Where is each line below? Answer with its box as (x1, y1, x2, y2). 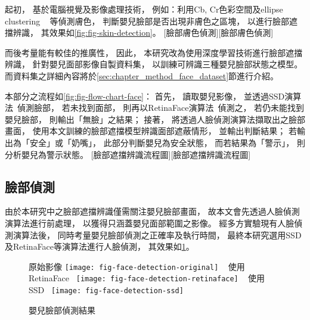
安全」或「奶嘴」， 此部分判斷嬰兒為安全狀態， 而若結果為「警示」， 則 (29, 136, 305, 148)
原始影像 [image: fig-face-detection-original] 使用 (29, 260, 245, 272)
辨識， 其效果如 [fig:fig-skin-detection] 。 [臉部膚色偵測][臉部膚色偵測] (13, 26, 274, 39)
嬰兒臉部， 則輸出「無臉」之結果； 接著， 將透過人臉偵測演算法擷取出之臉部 (5, 113, 305, 125)
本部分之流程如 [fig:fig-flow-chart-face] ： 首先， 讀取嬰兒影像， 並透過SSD (5, 89, 285, 102)
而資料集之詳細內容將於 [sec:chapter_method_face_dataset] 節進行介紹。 (5, 69, 279, 82)
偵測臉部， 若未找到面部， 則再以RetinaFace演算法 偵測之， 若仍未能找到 (17, 101, 305, 114)
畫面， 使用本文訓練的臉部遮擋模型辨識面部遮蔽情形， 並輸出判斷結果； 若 (5, 125, 297, 137)
